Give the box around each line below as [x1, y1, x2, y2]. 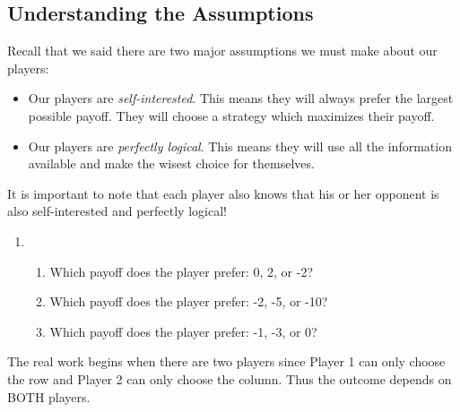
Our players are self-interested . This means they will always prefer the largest [28, 89, 454, 107]
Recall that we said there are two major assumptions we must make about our [7, 41, 438, 60]
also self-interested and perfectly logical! [7, 202, 227, 220]
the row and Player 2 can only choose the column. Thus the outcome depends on [7, 369, 452, 388]
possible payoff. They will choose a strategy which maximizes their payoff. [28, 106, 435, 124]
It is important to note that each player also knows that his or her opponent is [7, 184, 439, 202]
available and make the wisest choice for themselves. [28, 154, 315, 173]
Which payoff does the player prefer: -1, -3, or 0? [49, 322, 317, 340]
